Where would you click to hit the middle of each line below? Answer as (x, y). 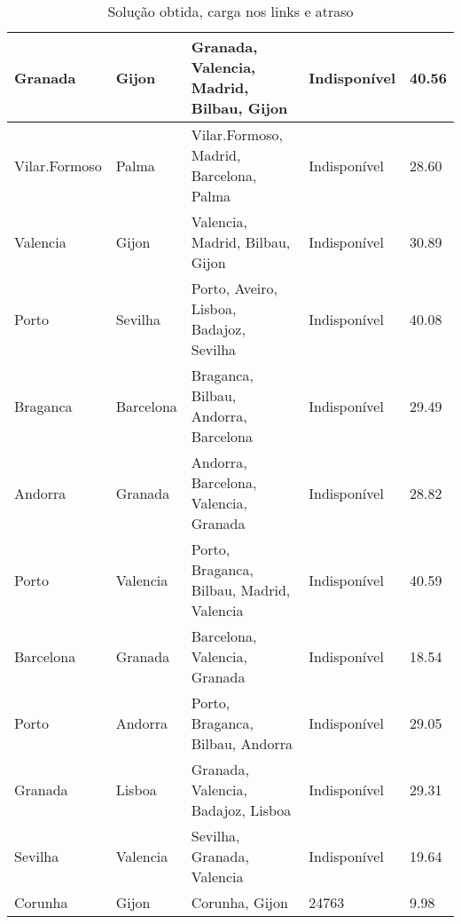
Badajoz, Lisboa (241, 810)
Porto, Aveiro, (234, 288)
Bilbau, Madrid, (241, 590)
